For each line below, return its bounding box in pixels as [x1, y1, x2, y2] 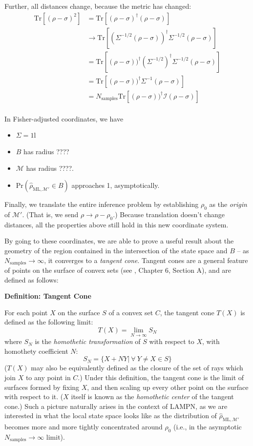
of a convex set [108, 307, 153, 317]
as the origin [209, 199, 247, 209]
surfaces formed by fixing [4, 382, 80, 392]
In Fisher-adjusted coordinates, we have [4, 113, 124, 123]
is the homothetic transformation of [35, 336, 141, 346]
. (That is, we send [22, 209, 79, 219]
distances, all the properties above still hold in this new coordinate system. [4, 219, 229, 229]
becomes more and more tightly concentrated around [4, 422, 163, 432]
